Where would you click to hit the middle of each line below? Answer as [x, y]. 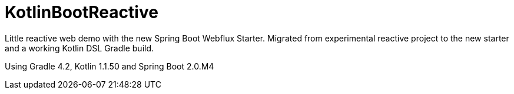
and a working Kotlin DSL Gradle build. [79, 48]
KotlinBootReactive [82, 12]
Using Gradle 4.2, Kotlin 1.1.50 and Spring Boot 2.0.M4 [110, 66]
